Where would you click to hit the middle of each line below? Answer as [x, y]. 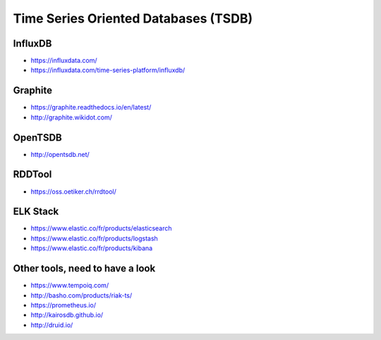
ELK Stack [36, 212]
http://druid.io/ [52, 324]
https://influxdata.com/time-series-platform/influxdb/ [108, 70]
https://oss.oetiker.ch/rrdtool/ [73, 192]
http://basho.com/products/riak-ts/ [81, 295]
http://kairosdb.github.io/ [67, 315]
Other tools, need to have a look [84, 269]
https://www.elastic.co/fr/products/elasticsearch [101, 228]
